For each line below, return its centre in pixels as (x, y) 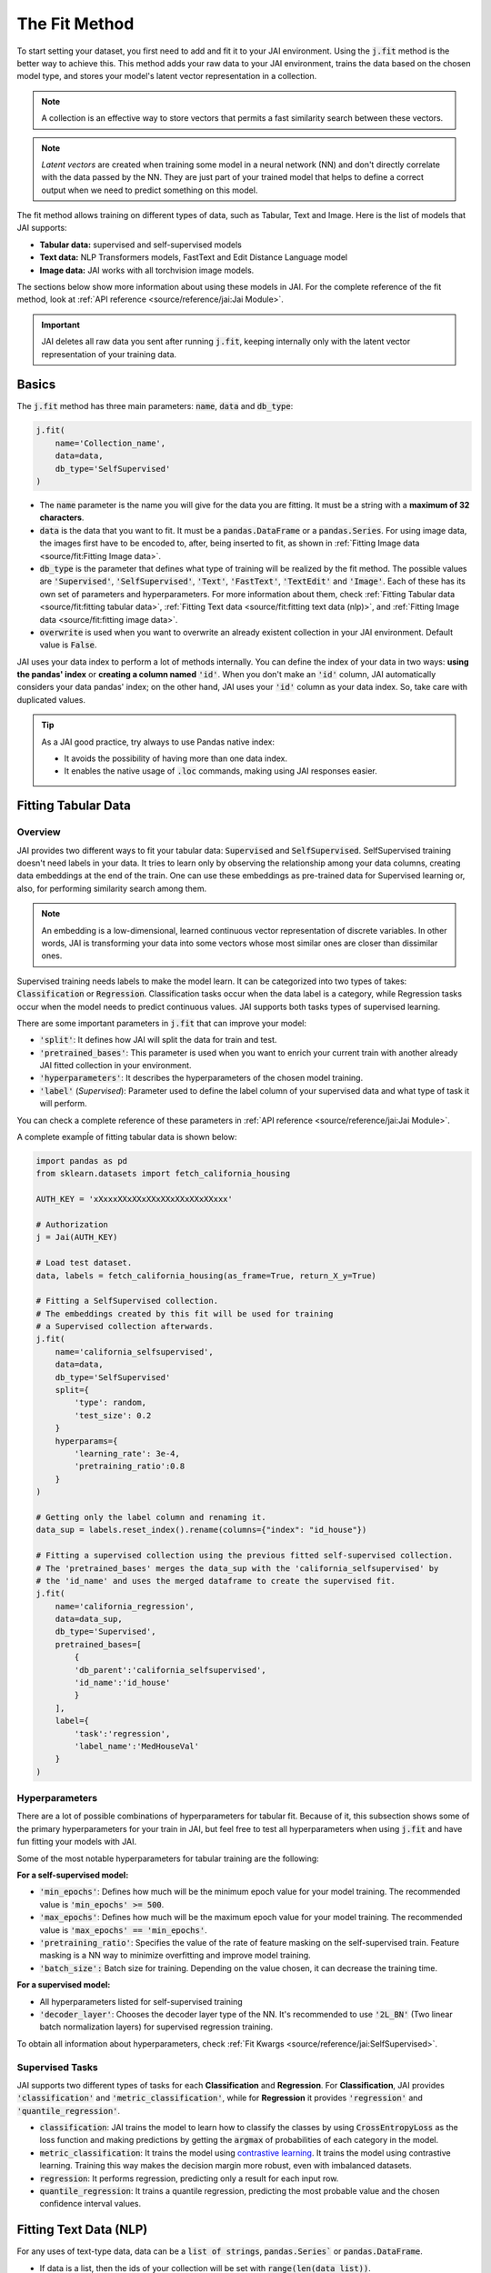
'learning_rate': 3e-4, (127, 1453)
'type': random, (110, 1403)
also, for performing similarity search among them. (112, 888)
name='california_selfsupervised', (134, 1352)
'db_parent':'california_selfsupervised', (170, 1670)
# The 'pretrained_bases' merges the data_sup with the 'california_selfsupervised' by (237, 1568)
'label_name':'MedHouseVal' (137, 1746)
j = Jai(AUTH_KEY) (77, 1237)
